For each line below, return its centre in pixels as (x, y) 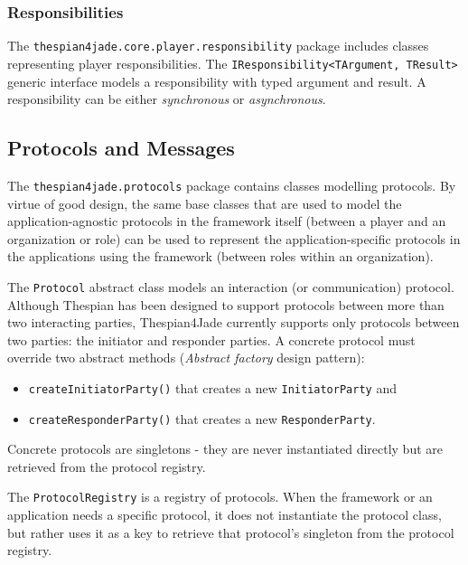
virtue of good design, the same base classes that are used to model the (205, 203)
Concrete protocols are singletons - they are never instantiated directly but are (225, 449)
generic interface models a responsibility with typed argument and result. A (217, 81)
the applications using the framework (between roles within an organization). (220, 256)
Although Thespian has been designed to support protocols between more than (226, 304)
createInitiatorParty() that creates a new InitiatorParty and (212, 387)
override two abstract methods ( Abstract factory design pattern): (186, 358)
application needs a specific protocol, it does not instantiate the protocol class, (225, 515)
